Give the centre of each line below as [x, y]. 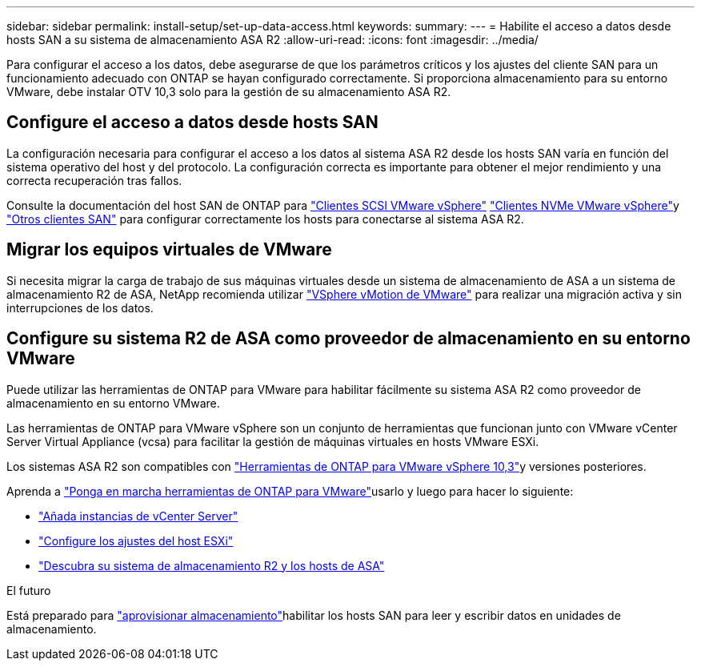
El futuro [29, 590]
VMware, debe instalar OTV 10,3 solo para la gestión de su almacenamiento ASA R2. [229, 92]
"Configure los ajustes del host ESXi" [136, 540]
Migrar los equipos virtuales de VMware [169, 250]
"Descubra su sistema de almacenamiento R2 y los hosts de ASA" [212, 565]
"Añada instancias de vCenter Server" [138, 516]
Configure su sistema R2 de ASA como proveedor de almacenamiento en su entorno [348, 339]
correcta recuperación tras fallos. [94, 180]
